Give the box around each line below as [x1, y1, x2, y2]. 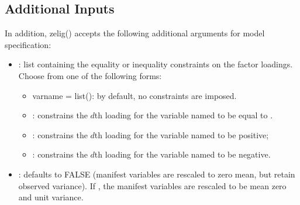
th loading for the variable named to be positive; [94, 128, 269, 141]
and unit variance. [18, 191, 84, 203]
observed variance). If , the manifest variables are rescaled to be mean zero [18, 179, 287, 192]
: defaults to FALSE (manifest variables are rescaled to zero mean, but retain [18, 168, 295, 180]
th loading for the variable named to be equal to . [94, 109, 273, 121]
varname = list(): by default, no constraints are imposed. [32, 89, 237, 101]
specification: [5, 38, 51, 50]
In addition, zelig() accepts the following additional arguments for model [5, 27, 265, 39]
